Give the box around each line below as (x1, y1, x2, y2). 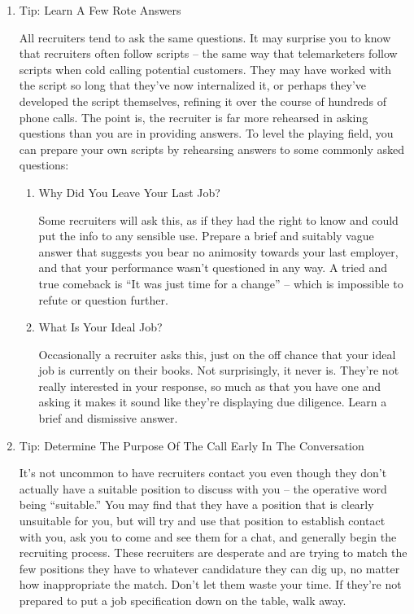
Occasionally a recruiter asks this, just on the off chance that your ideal (38, 345, 396, 362)
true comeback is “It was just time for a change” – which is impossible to (38, 274, 403, 292)
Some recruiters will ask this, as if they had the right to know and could (38, 211, 399, 228)
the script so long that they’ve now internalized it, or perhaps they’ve (19, 77, 367, 94)
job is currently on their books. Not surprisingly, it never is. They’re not (38, 362, 399, 379)
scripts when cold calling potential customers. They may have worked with (19, 60, 392, 77)
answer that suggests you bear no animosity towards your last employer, (38, 243, 399, 260)
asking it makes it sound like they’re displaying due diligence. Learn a (38, 393, 387, 410)
